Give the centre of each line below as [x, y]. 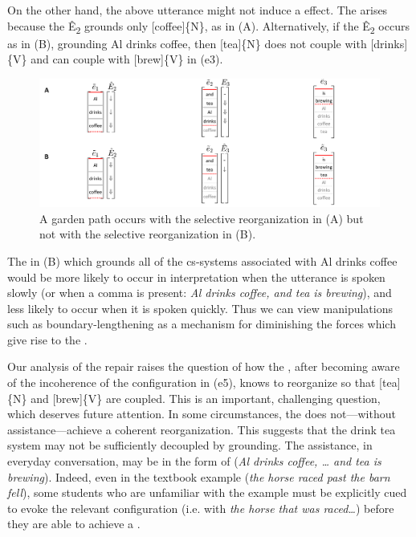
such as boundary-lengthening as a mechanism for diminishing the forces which [202, 324]
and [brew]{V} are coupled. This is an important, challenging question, [206, 398]
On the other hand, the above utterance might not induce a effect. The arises [198, 10]
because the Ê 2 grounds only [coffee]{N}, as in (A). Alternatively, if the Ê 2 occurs [208, 26]
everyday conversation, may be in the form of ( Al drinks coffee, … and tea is [194, 461]
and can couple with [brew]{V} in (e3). [127, 59]
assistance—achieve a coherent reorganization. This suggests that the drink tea [202, 429]
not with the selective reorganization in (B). [148, 234]
